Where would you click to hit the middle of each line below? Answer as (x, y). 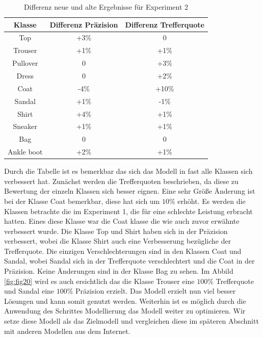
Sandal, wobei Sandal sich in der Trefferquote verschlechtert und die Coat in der (129, 261)
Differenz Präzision (84, 24)
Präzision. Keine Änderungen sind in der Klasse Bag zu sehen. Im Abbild (119, 271)
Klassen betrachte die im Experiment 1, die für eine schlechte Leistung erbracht (128, 211)
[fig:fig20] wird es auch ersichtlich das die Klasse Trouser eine (99, 281)
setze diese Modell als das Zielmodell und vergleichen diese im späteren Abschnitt (131, 321)
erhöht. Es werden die (212, 201)
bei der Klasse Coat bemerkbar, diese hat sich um (82, 201)
